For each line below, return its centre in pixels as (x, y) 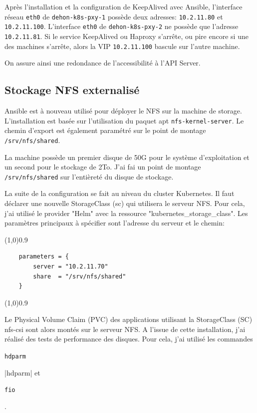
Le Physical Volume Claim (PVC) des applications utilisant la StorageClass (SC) (128, 319)
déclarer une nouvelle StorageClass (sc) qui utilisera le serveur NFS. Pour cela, (125, 203)
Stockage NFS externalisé (72, 90)
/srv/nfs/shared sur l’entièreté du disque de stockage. (89, 176)
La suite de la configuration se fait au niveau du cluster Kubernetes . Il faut (120, 193)
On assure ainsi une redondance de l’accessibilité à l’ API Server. (103, 63)
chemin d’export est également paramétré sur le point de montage (105, 130)
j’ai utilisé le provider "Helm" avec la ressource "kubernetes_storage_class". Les (126, 213)
